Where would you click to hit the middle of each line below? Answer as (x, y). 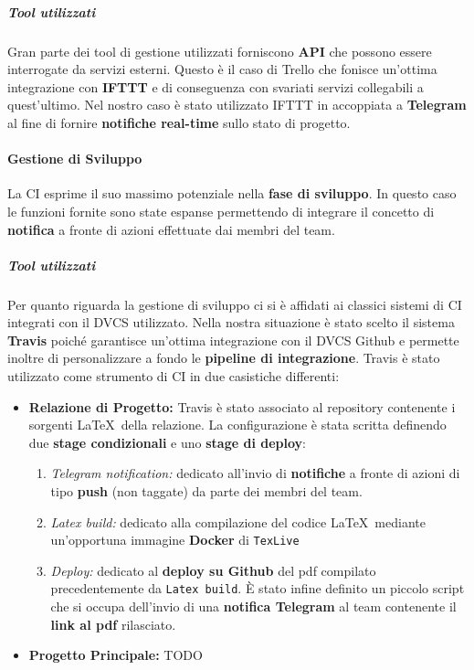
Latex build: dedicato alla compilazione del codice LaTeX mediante (238, 521)
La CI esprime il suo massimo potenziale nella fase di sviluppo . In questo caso (232, 193)
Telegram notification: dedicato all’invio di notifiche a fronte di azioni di (255, 473)
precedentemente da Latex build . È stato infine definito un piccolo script (258, 588)
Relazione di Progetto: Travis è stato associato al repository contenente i (242, 406)
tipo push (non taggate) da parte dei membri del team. (206, 491)
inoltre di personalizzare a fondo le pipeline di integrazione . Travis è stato (224, 358)
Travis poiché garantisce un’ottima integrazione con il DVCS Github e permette (233, 340)
